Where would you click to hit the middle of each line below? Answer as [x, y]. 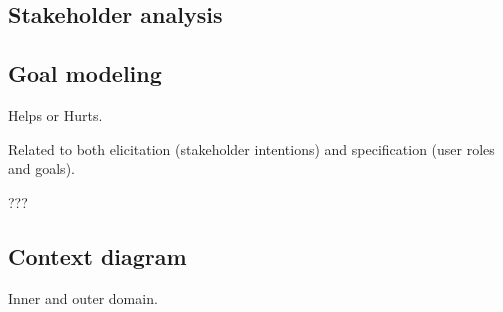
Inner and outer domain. [83, 297]
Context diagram [97, 255]
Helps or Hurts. [55, 114]
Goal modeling [85, 73]
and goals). [41, 168]
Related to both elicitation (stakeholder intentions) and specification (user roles [251, 148]
